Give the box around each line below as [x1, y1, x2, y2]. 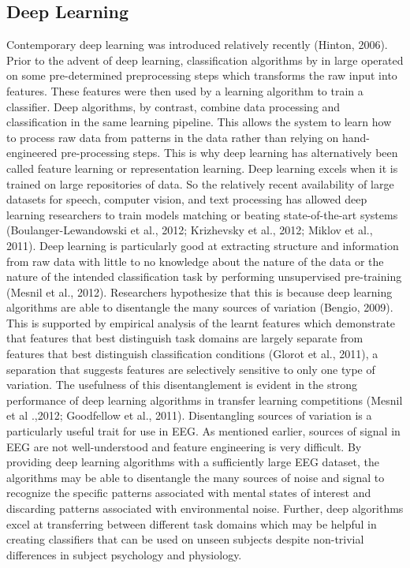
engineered [6, 144, 58, 161]
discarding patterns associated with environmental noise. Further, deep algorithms [6, 500, 404, 517]
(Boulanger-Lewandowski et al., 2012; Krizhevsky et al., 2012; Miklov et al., [6, 222, 373, 238]
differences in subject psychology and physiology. [6, 546, 242, 562]
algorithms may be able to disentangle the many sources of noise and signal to [6, 469, 385, 485]
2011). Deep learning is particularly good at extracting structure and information [6, 237, 399, 253]
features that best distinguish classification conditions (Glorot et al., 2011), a [6, 346, 378, 362]
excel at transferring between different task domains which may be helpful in [6, 515, 377, 532]
